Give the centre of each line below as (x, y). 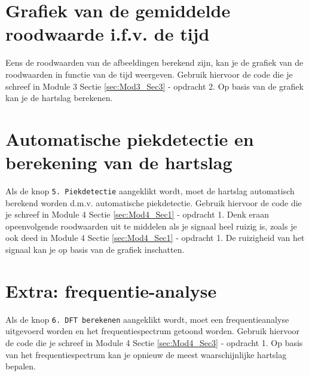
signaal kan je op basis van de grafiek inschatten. (95, 250)
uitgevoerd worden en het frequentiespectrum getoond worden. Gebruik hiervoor (153, 331)
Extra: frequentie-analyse (111, 290)
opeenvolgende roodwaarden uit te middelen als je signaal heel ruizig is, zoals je (151, 226)
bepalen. (21, 366)
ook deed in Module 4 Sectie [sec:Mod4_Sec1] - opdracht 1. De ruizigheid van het (155, 238)
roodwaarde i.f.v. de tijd (108, 34)
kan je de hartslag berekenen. (59, 98)
